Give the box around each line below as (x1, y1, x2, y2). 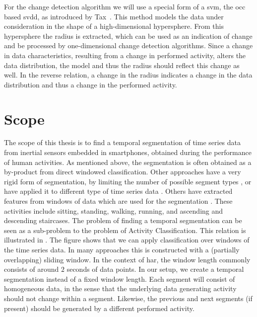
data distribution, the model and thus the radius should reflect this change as (4, 60, 240, 70)
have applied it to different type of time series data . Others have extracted (4, 186, 233, 196)
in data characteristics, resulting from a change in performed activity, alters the (4, 50, 246, 60)
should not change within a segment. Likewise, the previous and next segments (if (4, 293, 253, 303)
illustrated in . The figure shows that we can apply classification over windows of (4, 235, 250, 245)
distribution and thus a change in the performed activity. (4, 79, 177, 89)
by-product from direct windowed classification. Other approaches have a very (4, 166, 241, 177)
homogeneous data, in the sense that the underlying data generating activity (4, 283, 237, 294)
